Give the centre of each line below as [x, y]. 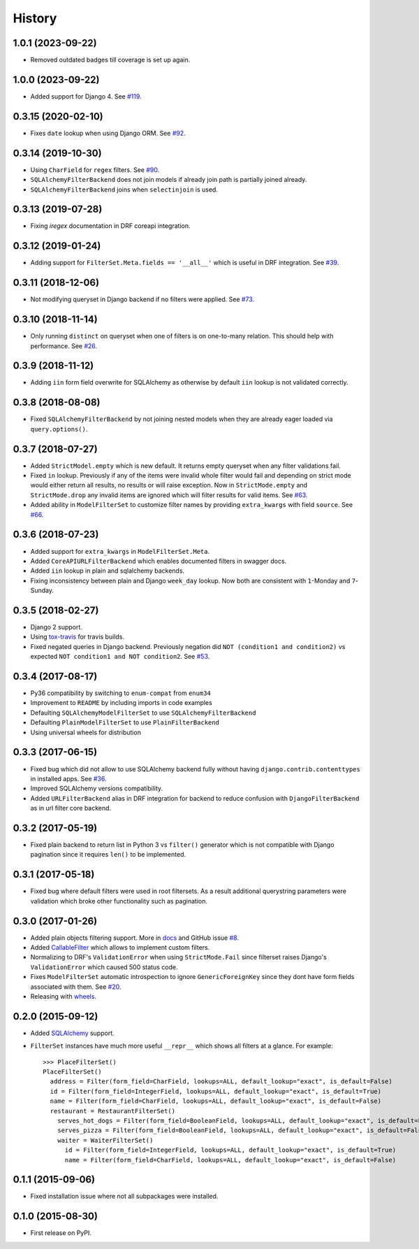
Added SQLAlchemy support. [72, 1033]
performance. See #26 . [64, 345]
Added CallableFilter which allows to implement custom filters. [120, 948]
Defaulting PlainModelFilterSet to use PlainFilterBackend [125, 722]
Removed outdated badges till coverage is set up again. [110, 60]
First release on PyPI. [61, 1233]
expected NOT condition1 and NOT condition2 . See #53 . [120, 657]
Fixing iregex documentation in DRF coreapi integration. [110, 226]
